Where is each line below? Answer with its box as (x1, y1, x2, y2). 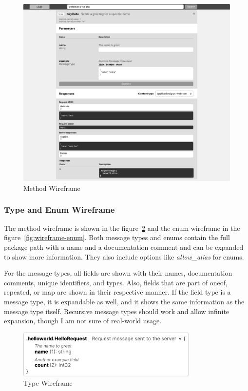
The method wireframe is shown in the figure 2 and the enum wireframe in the (4, 223, 240, 233)
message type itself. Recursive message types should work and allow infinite (4, 306, 229, 316)
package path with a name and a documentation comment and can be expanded (4, 242, 244, 252)
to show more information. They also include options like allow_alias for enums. (4, 251, 244, 261)
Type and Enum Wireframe (4, 204, 115, 216)
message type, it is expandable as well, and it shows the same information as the (4, 296, 245, 306)
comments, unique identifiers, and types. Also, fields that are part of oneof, (4, 277, 228, 287)
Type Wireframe (23, 378, 73, 388)
